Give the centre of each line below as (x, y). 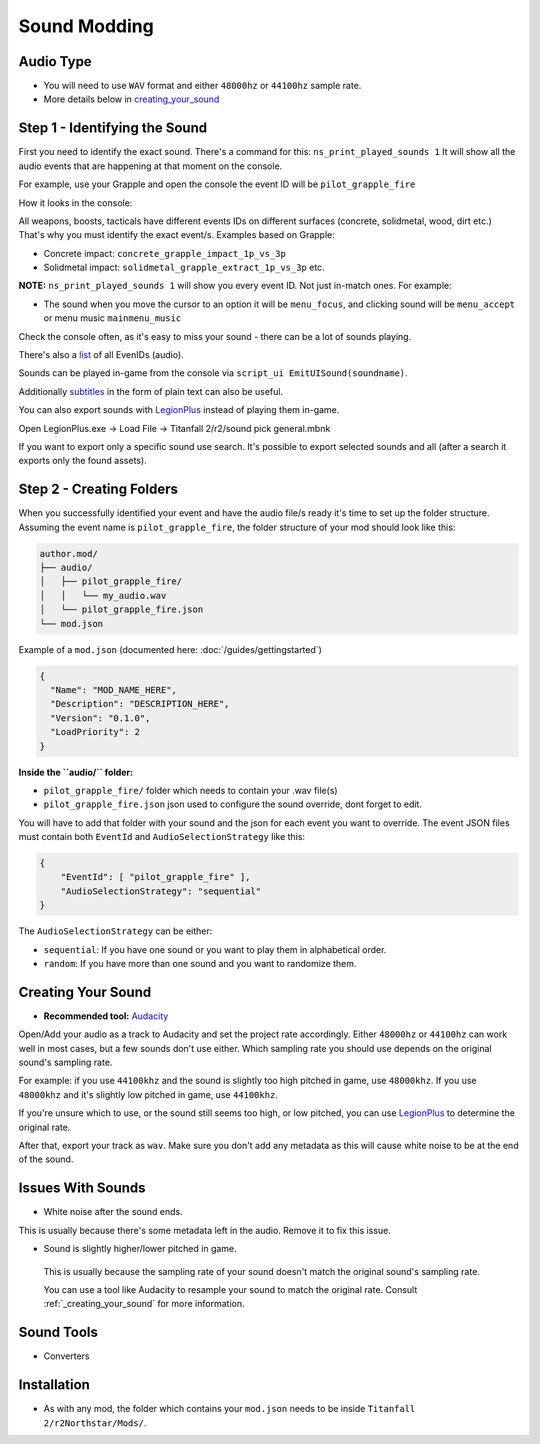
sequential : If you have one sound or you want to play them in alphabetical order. (215, 949)
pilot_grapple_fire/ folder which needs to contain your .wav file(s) (191, 790)
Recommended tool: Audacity (106, 1016)
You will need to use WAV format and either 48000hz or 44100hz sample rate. (202, 86)
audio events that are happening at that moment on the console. (150, 166)
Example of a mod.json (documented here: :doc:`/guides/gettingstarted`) (170, 649)
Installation (54, 1385)
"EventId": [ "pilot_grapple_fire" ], (155, 877)
